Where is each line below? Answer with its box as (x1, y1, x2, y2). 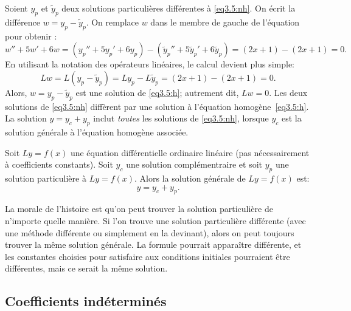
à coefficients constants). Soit (5, 158, 113, 171)
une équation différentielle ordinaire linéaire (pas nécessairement (70, 146, 310, 159)
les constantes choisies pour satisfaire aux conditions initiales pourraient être (5, 250, 290, 262)
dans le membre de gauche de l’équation (150, 15, 300, 28)
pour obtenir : (5, 29, 57, 42)
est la (281, 112, 302, 125)
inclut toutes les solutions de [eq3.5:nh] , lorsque (93, 112, 269, 125)
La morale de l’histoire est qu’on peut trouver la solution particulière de (5, 202, 273, 215)
